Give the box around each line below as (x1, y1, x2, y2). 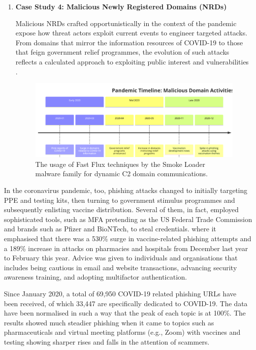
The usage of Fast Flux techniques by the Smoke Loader (35, 159, 205, 169)
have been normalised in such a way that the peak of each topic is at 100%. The (4, 308, 246, 318)
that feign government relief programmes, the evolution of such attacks (15, 47, 229, 57)
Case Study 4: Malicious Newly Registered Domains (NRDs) (15, 1, 227, 11)
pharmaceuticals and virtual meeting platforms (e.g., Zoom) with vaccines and (4, 327, 241, 337)
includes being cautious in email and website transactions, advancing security (4, 262, 237, 272)
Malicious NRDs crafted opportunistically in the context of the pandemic (15, 18, 237, 28)
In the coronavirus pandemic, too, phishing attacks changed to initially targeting (4, 185, 248, 195)
